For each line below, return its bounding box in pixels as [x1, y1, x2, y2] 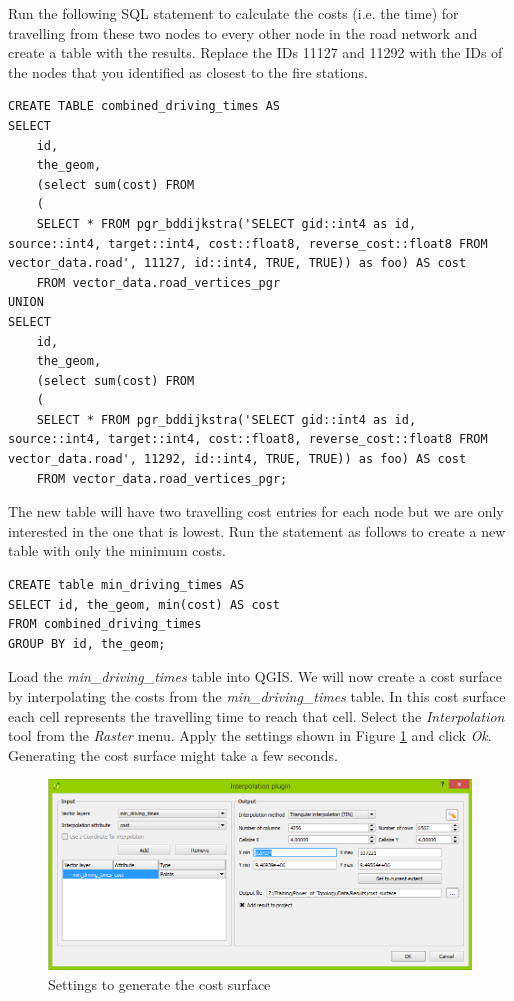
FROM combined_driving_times [8, 617, 202, 632]
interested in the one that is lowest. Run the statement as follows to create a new [8, 520, 506, 541]
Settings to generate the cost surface [48, 973, 271, 994]
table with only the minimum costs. [8, 540, 226, 561]
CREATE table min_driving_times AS [8, 578, 245, 593]
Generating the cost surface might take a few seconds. [8, 744, 338, 765]
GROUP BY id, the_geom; [8, 636, 166, 651]
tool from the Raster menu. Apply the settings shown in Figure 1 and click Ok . [8, 725, 492, 746]
